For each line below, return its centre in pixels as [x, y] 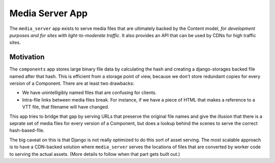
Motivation [27, 57]
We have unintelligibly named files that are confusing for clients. [89, 93]
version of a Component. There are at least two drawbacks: [72, 83]
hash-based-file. [27, 131]
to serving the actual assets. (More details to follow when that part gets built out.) [95, 154]
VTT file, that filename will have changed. [66, 107]
